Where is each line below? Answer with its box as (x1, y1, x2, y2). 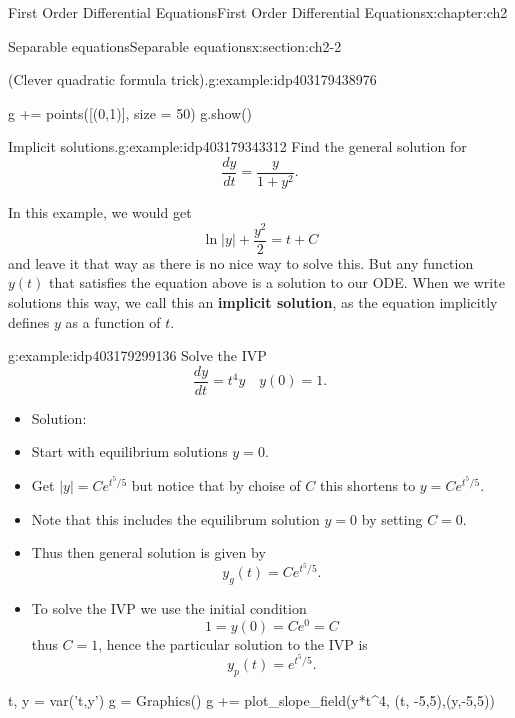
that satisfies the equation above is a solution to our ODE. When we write (49, 272, 505, 293)
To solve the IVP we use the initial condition (31, 598, 307, 619)
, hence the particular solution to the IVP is (98, 633, 368, 654)
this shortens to (320, 474, 416, 495)
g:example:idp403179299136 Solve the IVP (8, 345, 267, 366)
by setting (361, 508, 423, 529)
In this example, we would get (8, 202, 192, 223)
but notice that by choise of (131, 474, 301, 495)
